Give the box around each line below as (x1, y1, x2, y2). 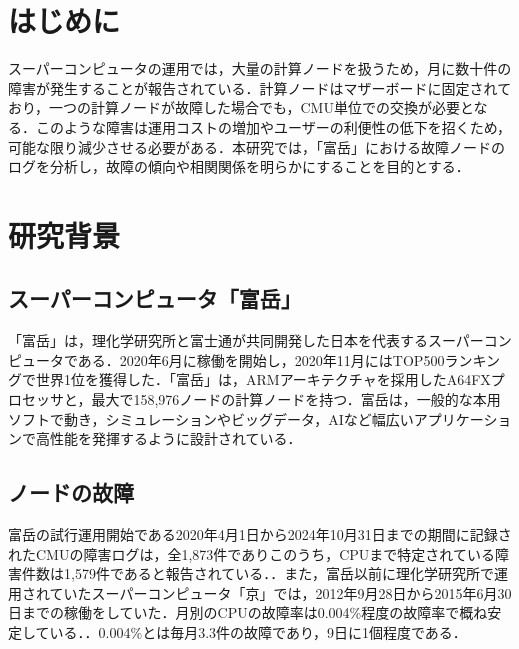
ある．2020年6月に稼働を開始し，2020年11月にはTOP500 (77, 349, 445, 370)
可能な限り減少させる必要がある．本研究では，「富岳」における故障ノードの (8, 136, 505, 157)
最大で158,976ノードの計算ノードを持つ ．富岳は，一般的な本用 (91, 389, 501, 410)
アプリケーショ (413, 408, 512, 429)
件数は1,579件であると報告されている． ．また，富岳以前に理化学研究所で (21, 563, 495, 584)
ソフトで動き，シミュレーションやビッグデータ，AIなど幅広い (8, 408, 414, 429)
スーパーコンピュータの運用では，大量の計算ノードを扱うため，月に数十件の (8, 58, 512, 79)
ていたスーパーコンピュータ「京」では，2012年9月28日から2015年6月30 (49, 582, 512, 603)
